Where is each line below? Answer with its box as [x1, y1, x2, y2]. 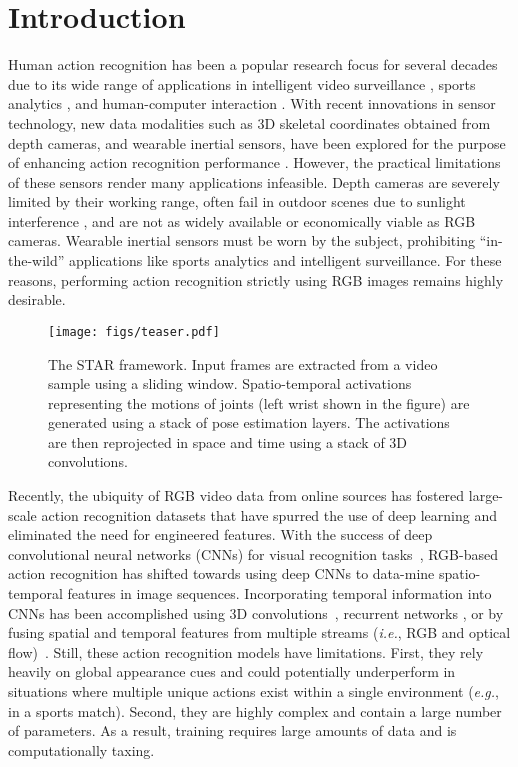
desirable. [8, 289, 66, 310]
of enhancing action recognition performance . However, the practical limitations [8, 152, 501, 173]
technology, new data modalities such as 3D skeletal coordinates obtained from [8, 112, 491, 133]
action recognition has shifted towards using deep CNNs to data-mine [8, 563, 435, 584]
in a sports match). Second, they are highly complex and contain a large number [8, 700, 502, 721]
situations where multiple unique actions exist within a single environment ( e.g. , [8, 681, 499, 701]
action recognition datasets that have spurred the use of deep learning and [41, 504, 497, 525]
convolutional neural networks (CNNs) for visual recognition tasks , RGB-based [8, 543, 498, 564]
